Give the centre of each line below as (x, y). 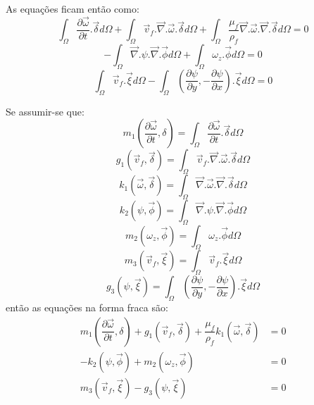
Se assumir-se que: (45, 111)
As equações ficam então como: (73, 8)
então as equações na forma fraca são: (87, 307)
